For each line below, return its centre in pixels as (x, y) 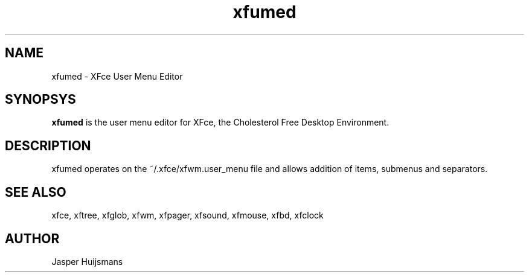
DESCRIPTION (48, 145)
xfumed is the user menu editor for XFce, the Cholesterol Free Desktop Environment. (220, 123)
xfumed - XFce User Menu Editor (117, 76)
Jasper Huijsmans (87, 261)
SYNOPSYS (40, 100)
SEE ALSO (36, 192)
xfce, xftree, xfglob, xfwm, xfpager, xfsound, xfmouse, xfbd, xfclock (188, 215)
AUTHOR (32, 238)
